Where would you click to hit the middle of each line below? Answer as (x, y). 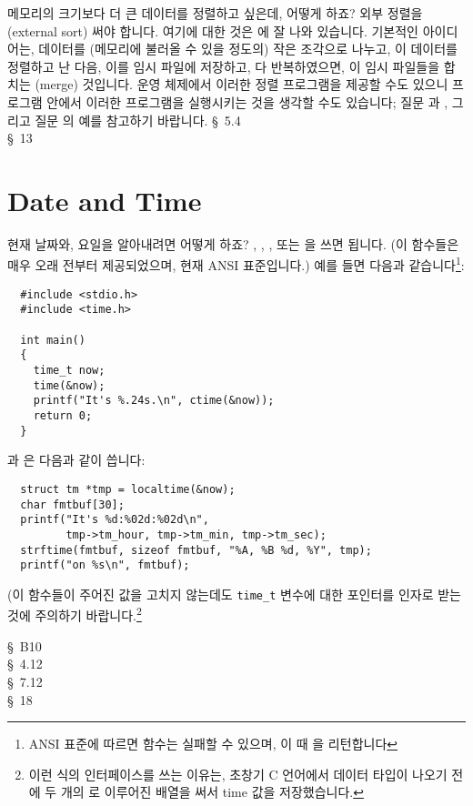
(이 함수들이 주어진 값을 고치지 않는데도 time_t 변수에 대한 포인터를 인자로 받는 (234, 594)
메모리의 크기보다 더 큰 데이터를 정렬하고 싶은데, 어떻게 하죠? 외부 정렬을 (215, 13)
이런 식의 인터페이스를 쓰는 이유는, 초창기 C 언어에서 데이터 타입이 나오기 (238, 774)
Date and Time (105, 200)
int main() (53, 340)
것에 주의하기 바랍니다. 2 (75, 614)
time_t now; (69, 370)
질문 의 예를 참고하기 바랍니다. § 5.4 (138, 120)
